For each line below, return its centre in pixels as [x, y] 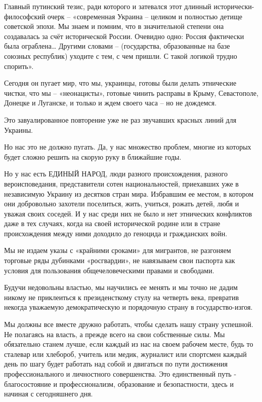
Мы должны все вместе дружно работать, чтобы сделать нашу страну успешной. [129, 324]
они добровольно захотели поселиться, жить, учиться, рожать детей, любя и [122, 204]
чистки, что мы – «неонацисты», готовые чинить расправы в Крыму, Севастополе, [131, 93]
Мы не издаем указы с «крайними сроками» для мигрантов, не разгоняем [118, 250]
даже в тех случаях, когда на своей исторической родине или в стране [112, 223]
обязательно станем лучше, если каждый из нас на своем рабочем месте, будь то [129, 344]
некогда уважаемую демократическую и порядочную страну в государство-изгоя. [128, 307]
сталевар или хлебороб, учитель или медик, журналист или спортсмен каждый [125, 354]
